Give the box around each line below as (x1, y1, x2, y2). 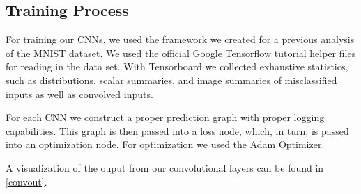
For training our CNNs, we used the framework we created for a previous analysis (6, 32, 355, 47)
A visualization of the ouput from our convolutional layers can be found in (6, 160, 324, 175)
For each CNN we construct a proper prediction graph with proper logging (6, 110, 325, 124)
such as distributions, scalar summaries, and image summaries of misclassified (6, 72, 337, 87)
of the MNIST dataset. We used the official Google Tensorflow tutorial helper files (6, 45, 356, 60)
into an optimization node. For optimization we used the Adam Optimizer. (6, 137, 325, 152)
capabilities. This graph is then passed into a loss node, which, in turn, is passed (6, 123, 349, 138)
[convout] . (6, 174, 47, 188)
